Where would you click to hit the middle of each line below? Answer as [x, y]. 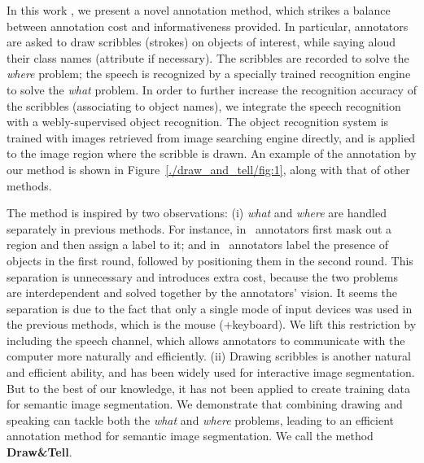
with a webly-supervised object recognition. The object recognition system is [198, 122]
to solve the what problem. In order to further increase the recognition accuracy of [212, 89]
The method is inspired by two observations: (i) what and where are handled [197, 213]
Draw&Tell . [39, 452]
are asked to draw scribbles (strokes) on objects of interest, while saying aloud [201, 42]
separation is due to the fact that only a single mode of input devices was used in [210, 308]
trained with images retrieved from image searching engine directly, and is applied [211, 137]
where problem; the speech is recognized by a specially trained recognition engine [209, 74]
